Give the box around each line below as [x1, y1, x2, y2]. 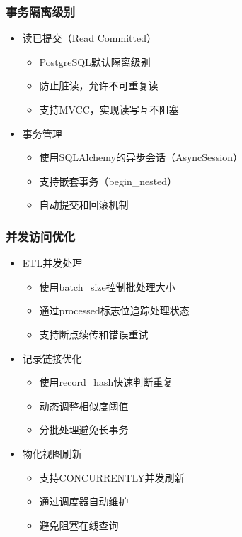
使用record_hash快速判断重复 [39, 375, 173, 389]
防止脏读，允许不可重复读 [39, 78, 159, 93]
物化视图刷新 [22, 445, 82, 460]
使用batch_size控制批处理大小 [39, 279, 175, 294]
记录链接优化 [22, 350, 82, 365]
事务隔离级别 [6, 2, 76, 20]
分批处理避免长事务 [39, 422, 129, 437]
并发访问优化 [6, 227, 76, 245]
